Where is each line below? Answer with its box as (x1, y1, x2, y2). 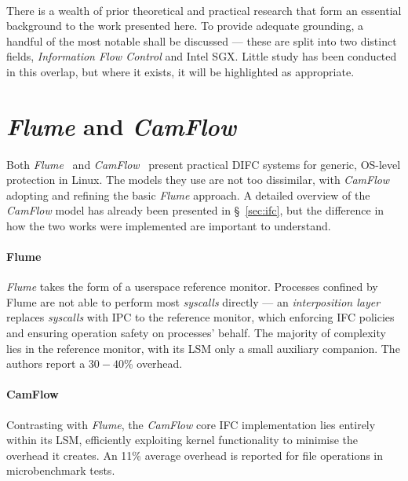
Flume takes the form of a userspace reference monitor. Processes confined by (6, 278, 378, 295)
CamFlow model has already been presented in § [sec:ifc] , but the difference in (6, 202, 384, 218)
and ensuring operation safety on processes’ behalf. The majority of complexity (6, 325, 386, 341)
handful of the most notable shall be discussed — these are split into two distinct (6, 32, 397, 49)
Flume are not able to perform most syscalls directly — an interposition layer (6, 293, 381, 310)
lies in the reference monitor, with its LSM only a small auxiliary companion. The (6, 340, 400, 356)
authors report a (6, 355, 86, 372)
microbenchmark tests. (6, 462, 115, 479)
